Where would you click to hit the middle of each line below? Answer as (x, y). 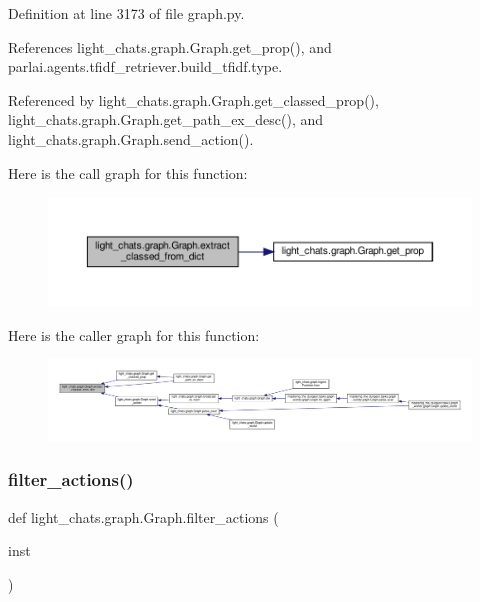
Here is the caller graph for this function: (134, 334)
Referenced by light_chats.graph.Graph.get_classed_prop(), (193, 99)
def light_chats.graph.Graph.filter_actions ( (143, 516)
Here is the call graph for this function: (128, 172)
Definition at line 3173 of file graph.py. (126, 13)
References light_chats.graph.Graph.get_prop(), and (170, 46)
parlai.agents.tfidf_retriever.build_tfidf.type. (145, 66)
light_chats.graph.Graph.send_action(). (131, 138)
